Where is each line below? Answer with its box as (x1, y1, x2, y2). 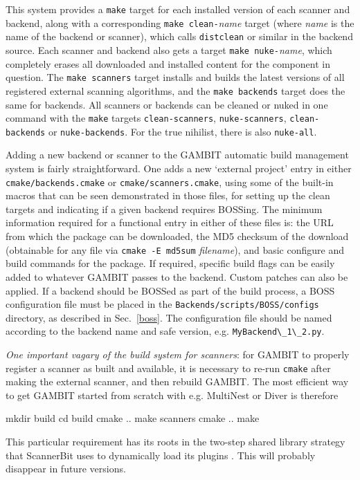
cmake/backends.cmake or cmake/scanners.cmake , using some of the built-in (6, 174, 334, 189)
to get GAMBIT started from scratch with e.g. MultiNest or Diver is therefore (6, 387, 339, 402)
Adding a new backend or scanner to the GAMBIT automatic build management (6, 147, 349, 162)
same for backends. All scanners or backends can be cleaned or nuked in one (6, 97, 328, 111)
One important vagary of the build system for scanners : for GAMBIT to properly (6, 347, 350, 361)
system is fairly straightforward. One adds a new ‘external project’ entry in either (6, 161, 352, 176)
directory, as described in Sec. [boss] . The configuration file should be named (6, 310, 332, 324)
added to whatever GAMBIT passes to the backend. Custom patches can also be (6, 269, 348, 284)
